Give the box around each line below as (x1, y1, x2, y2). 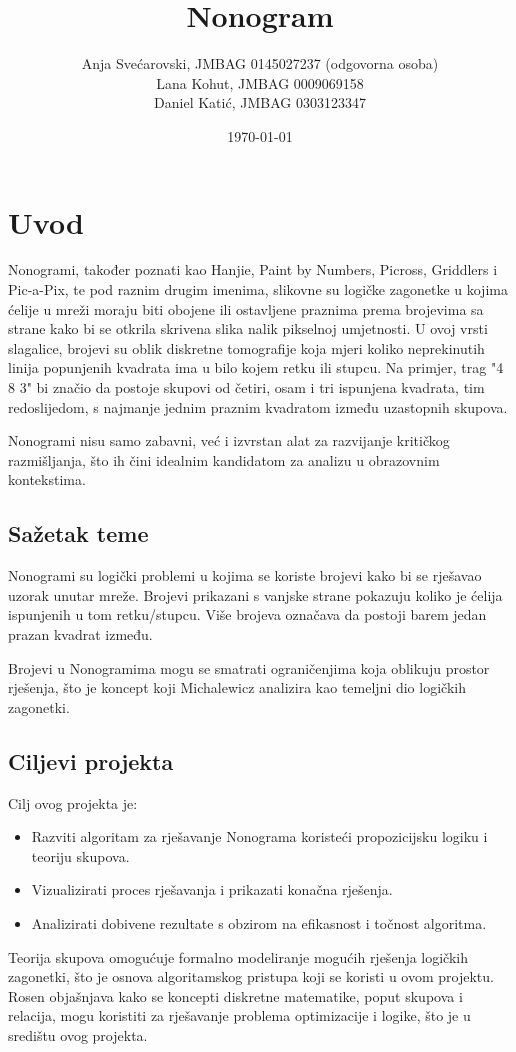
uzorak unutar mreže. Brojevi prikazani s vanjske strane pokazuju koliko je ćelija (8, 584, 503, 605)
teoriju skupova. (31, 845, 130, 866)
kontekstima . (8, 469, 86, 490)
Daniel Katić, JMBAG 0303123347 (154, 92, 366, 113)
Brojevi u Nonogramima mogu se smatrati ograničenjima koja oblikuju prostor (8, 657, 490, 678)
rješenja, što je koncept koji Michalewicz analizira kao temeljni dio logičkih (8, 677, 466, 698)
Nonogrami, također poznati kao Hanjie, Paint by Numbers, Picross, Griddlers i (8, 259, 498, 280)
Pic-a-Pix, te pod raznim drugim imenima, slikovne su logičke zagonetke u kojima (8, 279, 508, 300)
